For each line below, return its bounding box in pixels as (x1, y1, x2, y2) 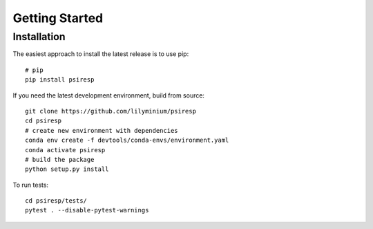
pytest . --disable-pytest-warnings (25, 206, 149, 214)
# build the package (25, 156, 95, 163)
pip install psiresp (25, 76, 95, 84)
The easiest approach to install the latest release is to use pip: (12, 50, 189, 58)
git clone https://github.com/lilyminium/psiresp (25, 107, 197, 115)
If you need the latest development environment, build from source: (12, 91, 205, 100)
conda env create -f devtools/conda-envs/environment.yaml (25, 136, 229, 145)
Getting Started (12, 10, 104, 26)
